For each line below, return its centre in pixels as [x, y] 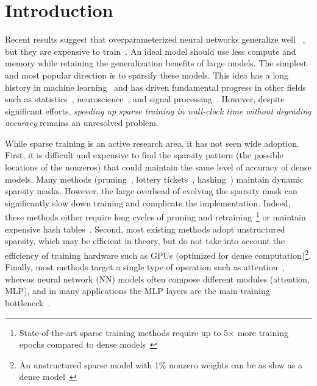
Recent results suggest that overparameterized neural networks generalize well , [155, 39]
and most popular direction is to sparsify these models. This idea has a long [147, 75]
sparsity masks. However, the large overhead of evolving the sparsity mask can [151, 191]
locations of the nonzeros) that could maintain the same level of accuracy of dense [158, 167]
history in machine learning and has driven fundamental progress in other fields [155, 87]
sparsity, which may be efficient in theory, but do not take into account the [145, 241]
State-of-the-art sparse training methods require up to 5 [124, 332]
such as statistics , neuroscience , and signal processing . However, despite [145, 99]
